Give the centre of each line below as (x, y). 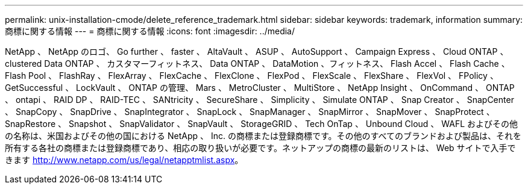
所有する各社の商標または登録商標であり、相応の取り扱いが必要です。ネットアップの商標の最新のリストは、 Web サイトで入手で (260, 148)
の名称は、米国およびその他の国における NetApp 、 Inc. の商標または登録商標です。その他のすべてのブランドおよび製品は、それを (263, 136)
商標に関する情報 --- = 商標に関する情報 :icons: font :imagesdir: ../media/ (150, 31)
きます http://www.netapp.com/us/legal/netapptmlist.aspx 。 (124, 160)
